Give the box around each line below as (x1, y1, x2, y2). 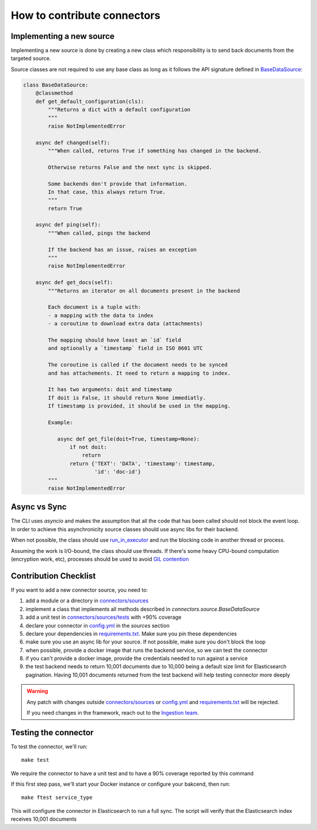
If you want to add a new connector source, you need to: (11, 586, 148, 594)
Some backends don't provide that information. (48, 180, 188, 187)
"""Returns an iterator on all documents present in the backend (48, 287, 240, 294)
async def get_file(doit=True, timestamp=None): (57, 435, 200, 442)
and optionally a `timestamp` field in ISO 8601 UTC (48, 345, 203, 352)
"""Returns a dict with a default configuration (48, 106, 191, 113)
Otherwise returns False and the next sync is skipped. (48, 164, 213, 171)
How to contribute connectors (11, 9, 161, 22)
